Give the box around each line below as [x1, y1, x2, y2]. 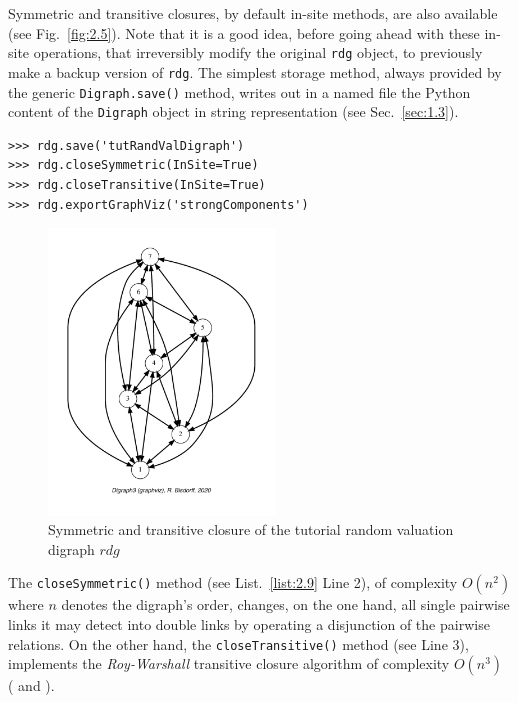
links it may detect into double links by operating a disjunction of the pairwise [8, 613, 490, 634]
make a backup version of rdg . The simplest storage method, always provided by [8, 61, 502, 82]
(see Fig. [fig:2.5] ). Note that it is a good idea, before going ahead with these [8, 22, 480, 43]
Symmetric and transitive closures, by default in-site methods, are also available [8, 3, 498, 23]
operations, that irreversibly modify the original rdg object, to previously [33, 42, 483, 63]
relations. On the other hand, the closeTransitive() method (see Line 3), [8, 633, 469, 654]
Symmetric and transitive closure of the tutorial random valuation [48, 519, 454, 540]
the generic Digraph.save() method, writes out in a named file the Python [8, 81, 471, 102]
